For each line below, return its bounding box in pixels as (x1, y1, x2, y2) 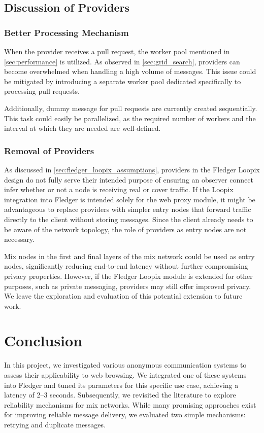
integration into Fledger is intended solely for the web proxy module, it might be (4, 194, 255, 204)
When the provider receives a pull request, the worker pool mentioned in (4, 46, 230, 56)
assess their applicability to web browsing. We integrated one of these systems (4, 370, 247, 380)
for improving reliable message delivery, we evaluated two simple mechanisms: (4, 409, 246, 420)
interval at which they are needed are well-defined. (4, 123, 161, 133)
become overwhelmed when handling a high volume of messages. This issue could (4, 66, 256, 77)
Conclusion (4, 330, 83, 351)
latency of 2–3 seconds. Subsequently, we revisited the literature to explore (4, 389, 236, 400)
